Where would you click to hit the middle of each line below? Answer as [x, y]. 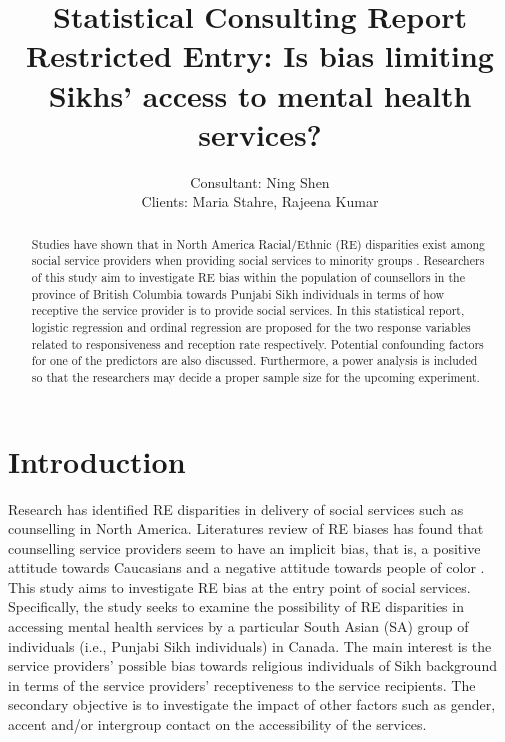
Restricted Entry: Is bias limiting [260, 55]
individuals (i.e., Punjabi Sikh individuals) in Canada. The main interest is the [250, 645]
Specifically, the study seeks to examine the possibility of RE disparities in [236, 606]
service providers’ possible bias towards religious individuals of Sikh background [252, 665]
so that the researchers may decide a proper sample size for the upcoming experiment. [255, 376]
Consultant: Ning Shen [260, 181]
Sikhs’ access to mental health [260, 94]
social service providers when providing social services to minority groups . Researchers [258, 260]
